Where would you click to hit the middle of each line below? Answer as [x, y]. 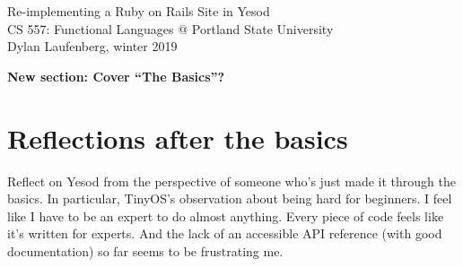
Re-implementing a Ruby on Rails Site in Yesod [139, 11]
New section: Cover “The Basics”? [116, 76]
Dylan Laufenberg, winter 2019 [92, 46]
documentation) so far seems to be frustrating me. [145, 250]
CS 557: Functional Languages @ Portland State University [170, 28]
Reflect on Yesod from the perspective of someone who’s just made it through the [231, 181]
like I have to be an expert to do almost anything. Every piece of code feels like [226, 215]
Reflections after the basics [178, 138]
